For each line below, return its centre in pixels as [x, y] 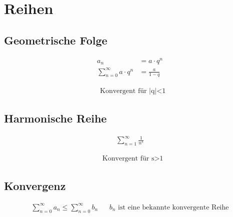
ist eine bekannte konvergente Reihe [173, 207]
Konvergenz [35, 185]
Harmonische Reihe [55, 118]
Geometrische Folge [56, 40]
